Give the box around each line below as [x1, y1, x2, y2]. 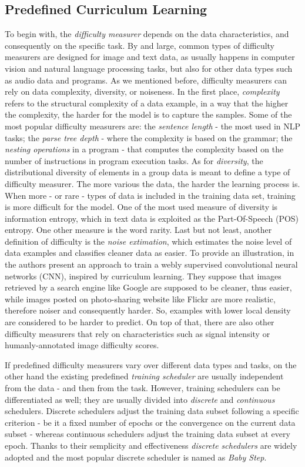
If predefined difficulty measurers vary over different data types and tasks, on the [5, 358, 297, 371]
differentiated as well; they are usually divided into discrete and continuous [5, 393, 275, 405]
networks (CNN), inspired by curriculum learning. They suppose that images [5, 269, 281, 282]
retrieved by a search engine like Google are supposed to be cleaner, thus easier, [5, 281, 292, 293]
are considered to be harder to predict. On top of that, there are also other [5, 316, 274, 328]
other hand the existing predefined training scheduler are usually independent [5, 370, 284, 382]
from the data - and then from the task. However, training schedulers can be [5, 382, 280, 394]
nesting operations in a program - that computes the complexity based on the [5, 143, 284, 155]
